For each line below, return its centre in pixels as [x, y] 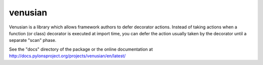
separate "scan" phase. [33, 40]
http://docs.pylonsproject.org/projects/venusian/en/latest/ [67, 56]
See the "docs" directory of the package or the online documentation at [81, 49]
